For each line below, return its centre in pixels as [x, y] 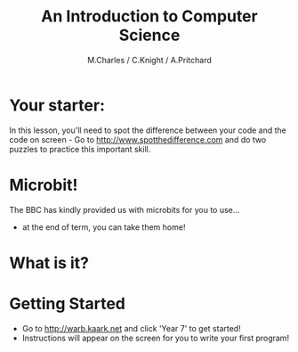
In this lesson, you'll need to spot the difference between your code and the [148, 130]
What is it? [49, 262]
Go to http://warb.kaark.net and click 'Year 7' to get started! [132, 328]
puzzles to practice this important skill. [80, 149]
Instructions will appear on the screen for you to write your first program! [156, 338]
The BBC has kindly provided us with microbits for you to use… [125, 209]
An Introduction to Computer [149, 16]
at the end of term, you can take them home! [104, 227]
